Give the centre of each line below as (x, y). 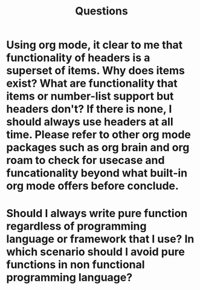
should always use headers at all (90, 122)
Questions (102, 11)
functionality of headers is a (78, 58)
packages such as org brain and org (98, 147)
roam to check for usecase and (85, 160)
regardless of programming (76, 226)
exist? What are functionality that (92, 84)
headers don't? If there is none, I (89, 109)
